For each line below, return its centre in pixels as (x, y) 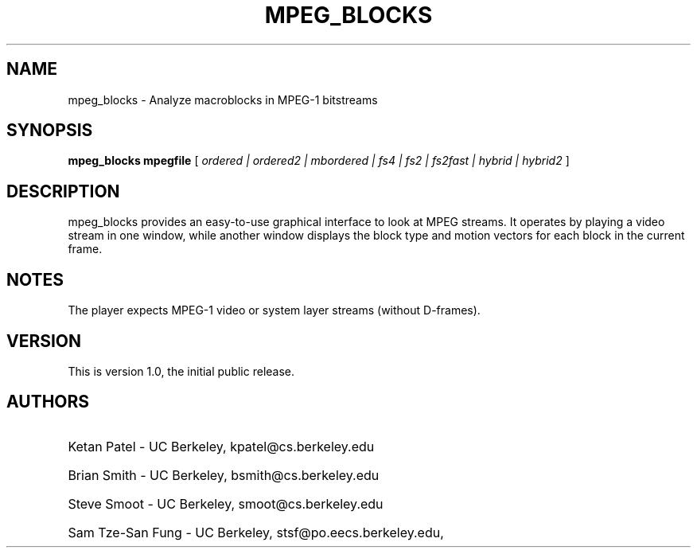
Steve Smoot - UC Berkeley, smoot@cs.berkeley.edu (226, 503)
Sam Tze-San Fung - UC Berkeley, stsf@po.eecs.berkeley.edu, (256, 532)
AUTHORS (48, 402)
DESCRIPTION (63, 191)
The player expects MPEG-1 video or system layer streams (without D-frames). (274, 310)
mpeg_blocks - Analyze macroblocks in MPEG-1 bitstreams (223, 99)
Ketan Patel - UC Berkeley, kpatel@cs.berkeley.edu (221, 446)
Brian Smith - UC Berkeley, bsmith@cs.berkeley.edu (224, 475)
